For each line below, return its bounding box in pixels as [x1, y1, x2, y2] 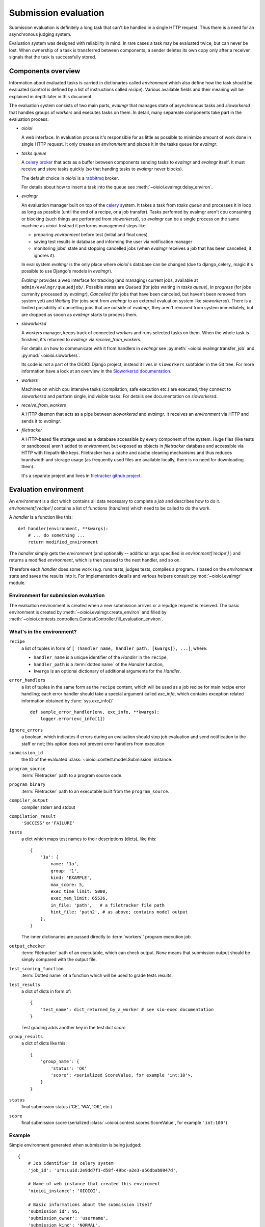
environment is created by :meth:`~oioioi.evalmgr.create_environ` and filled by [9, 609, 167, 615]
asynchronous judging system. [9, 31, 71, 37]
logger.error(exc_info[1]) [40, 716, 106, 721]
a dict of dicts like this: [21, 1040, 67, 1046]
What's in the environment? [9, 628, 77, 635]
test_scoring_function [9, 966, 64, 971]
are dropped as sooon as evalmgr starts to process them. [21, 312, 137, 318]
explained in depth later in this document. [9, 93, 93, 99]
